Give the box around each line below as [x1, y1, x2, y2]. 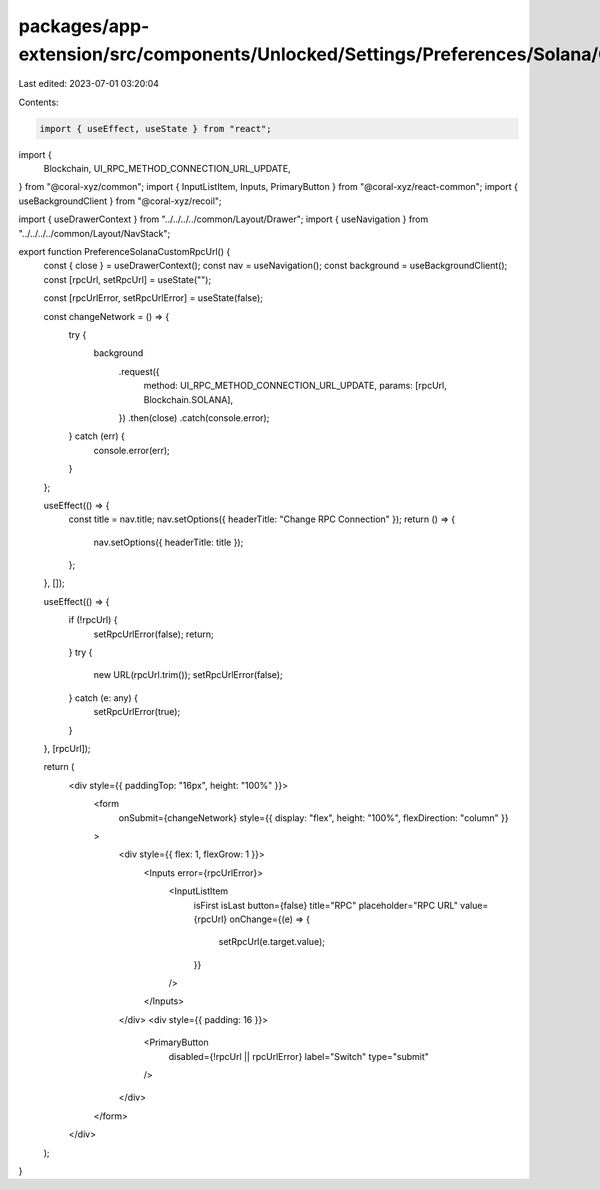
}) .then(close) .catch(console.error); [118, 411, 270, 424]
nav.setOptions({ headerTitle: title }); [93, 536, 244, 548]
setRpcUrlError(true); [93, 706, 181, 718]
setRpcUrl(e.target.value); [218, 936, 325, 948]
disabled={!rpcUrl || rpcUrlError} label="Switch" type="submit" [168, 1050, 429, 1062]
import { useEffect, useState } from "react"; [39, 123, 272, 134]
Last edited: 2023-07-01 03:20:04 [18, 78, 160, 90]
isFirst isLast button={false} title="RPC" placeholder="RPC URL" [193, 899, 459, 911]
